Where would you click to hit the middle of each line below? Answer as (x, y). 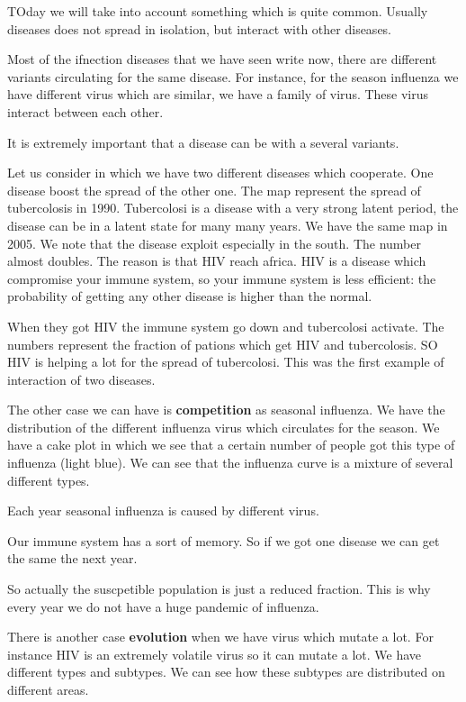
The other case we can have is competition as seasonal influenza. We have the (226, 410)
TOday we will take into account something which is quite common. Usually (218, 11)
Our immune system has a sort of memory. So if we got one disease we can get (224, 540)
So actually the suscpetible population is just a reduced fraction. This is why (219, 589)
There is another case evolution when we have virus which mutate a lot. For (220, 637)
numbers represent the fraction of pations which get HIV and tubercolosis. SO (223, 344)
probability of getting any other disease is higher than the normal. (190, 296)
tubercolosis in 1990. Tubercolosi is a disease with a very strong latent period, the (233, 208)
